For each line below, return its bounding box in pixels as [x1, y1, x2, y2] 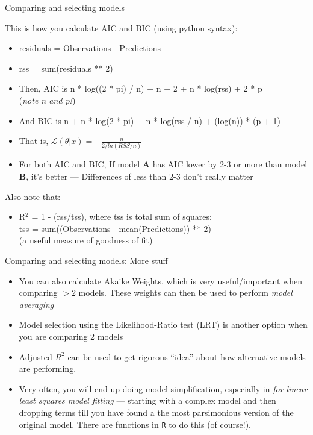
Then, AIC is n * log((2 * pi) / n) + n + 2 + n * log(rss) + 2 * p [19, 82, 262, 95]
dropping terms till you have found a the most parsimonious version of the [19, 405, 294, 418]
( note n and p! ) [19, 93, 76, 106]
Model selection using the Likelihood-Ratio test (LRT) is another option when [19, 318, 308, 331]
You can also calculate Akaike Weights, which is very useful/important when [19, 274, 302, 287]
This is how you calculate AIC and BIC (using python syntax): [5, 21, 238, 34]
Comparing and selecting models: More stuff [5, 254, 168, 267]
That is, [19, 134, 49, 147]
